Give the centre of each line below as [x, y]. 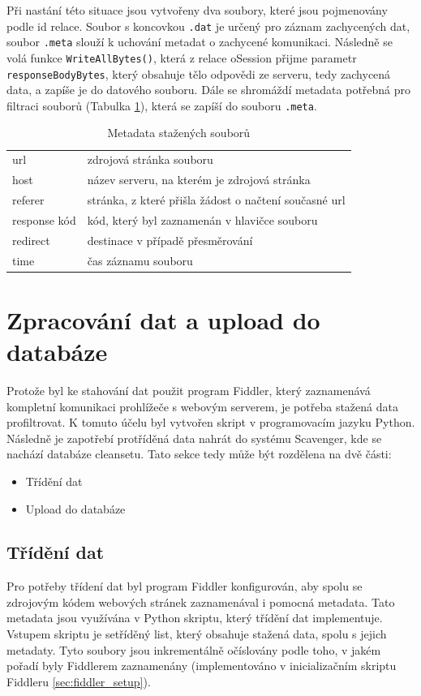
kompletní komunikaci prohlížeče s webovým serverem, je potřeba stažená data [202, 406]
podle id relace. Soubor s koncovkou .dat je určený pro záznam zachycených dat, [208, 26]
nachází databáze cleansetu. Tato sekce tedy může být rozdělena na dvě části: [199, 454]
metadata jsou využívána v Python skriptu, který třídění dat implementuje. [195, 618]
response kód [44, 219]
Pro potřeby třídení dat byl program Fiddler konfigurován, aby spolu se [185, 586]
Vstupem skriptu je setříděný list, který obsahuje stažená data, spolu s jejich [197, 634]
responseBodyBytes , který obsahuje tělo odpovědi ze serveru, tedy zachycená [199, 73]
